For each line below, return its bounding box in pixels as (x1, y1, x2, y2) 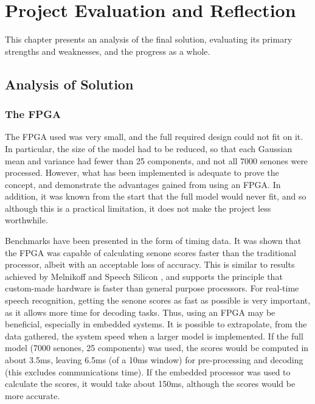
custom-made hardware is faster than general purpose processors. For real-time (5, 282, 299, 294)
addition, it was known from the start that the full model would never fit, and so (5, 190, 306, 203)
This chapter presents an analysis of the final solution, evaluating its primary (5, 33, 292, 46)
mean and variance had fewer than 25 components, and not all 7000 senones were (5, 154, 308, 167)
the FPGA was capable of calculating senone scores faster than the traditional (5, 246, 296, 259)
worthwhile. (5, 214, 48, 226)
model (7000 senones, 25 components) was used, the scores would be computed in (5, 341, 309, 354)
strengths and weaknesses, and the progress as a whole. (5, 44, 210, 57)
